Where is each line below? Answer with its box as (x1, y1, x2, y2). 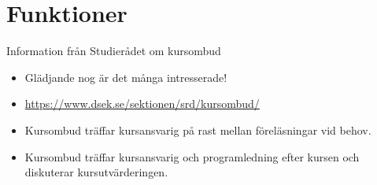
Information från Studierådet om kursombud (6, 43, 221, 59)
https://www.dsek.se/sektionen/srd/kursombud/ (24, 95, 260, 112)
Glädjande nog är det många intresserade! (24, 68, 227, 85)
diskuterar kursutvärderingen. (24, 164, 168, 180)
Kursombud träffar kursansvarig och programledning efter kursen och (24, 148, 360, 165)
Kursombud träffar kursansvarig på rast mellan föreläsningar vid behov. (24, 121, 371, 138)
